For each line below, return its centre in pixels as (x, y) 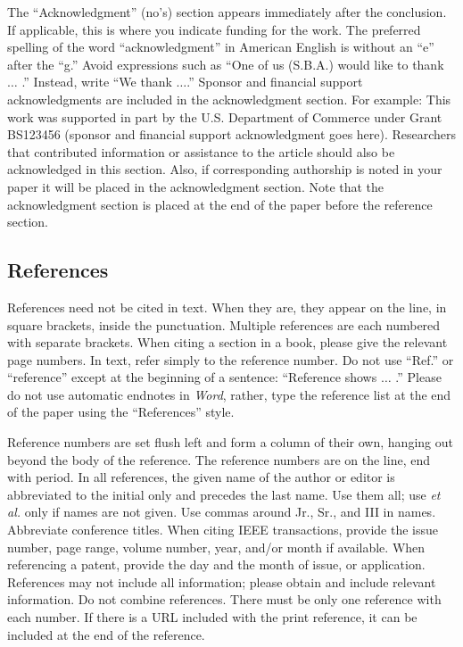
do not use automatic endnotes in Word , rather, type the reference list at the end (229, 394)
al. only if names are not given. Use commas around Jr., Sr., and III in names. (222, 512)
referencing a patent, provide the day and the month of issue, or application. (216, 564)
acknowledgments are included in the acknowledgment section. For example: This (229, 99)
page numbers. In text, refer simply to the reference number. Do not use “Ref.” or (231, 359)
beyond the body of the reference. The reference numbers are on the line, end (219, 459)
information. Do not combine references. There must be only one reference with (224, 599)
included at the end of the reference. (106, 634)
